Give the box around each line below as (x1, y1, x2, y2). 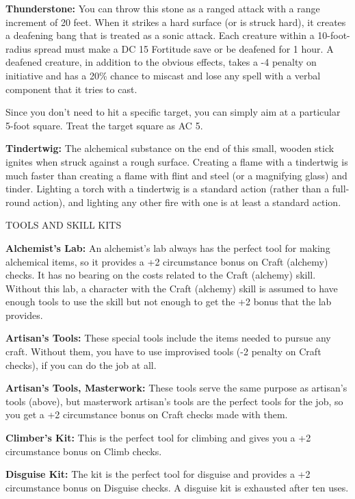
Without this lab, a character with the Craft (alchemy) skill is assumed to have (5, 281, 338, 295)
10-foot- (317, 28, 350, 42)
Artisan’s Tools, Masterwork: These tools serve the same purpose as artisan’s (5, 381, 347, 395)
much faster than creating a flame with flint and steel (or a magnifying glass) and (5, 168, 347, 182)
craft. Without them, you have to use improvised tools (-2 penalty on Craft (5, 344, 321, 359)
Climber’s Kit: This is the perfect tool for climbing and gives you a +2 (5, 431, 311, 445)
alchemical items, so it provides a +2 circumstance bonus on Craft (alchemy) (5, 254, 328, 268)
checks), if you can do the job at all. (5, 357, 157, 372)
